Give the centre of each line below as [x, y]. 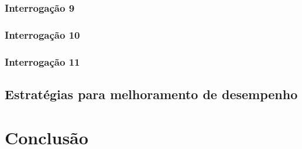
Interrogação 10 [42, 34]
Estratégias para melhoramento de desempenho [151, 94]
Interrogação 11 [42, 61]
